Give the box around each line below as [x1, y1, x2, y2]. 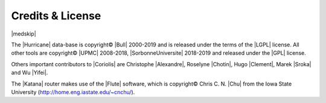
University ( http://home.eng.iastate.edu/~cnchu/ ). [11, 88, 135, 96]
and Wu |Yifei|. [11, 69, 48, 76]
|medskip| [11, 30, 36, 37]
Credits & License [11, 9, 101, 22]
